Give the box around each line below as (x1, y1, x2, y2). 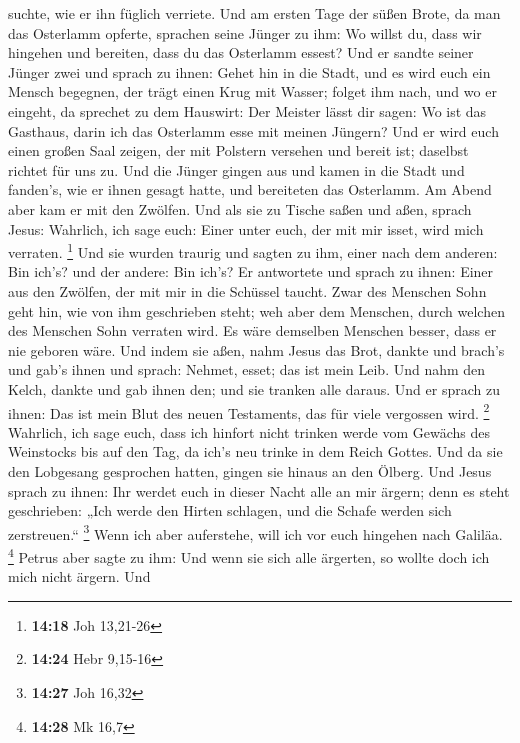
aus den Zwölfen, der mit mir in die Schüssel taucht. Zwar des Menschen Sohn (8, 280, 487, 301)
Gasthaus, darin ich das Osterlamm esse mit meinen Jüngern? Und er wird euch (8, 120, 499, 141)
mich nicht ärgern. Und (8, 566, 151, 587)
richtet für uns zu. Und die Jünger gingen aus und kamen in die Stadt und (8, 159, 465, 180)
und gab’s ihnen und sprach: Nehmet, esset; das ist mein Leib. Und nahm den (8, 359, 486, 380)
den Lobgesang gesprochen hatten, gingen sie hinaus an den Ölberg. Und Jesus (8, 460, 492, 481)
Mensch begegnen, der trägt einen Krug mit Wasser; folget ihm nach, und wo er (8, 81, 497, 102)
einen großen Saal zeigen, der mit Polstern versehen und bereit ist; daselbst (8, 140, 469, 161)
